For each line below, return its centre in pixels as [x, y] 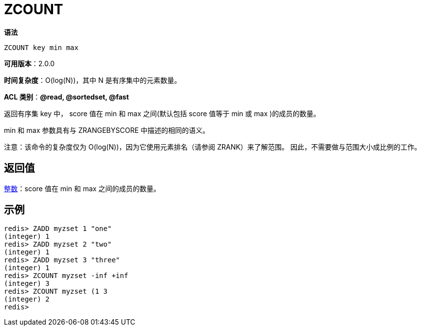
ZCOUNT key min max [41, 47]
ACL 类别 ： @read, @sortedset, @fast [67, 97]
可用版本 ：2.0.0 [29, 63]
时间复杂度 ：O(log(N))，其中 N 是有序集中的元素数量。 [93, 80]
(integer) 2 [27, 299]
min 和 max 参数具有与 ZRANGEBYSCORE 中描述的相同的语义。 [107, 130]
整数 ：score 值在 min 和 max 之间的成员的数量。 [82, 188]
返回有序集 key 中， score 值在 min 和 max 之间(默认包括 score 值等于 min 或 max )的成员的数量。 [162, 113]
